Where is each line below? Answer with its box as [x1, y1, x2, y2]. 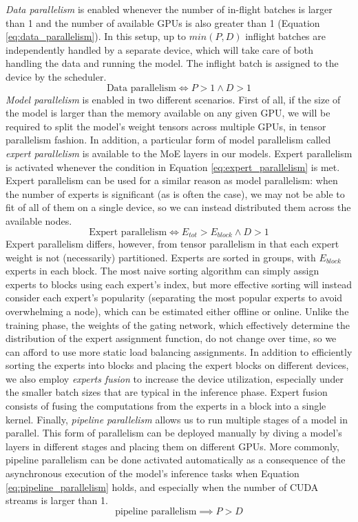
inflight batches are [245, 29, 326, 43]
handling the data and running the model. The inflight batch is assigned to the [6, 56, 339, 70]
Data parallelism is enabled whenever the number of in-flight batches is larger [6, 2, 333, 16]
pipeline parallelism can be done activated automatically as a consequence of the [6, 452, 346, 467]
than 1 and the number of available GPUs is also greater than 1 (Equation [6, 15, 320, 30]
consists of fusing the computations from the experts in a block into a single [6, 399, 326, 413]
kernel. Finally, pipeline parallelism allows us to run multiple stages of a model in [6, 412, 348, 426]
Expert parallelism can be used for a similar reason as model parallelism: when [6, 173, 338, 188]
